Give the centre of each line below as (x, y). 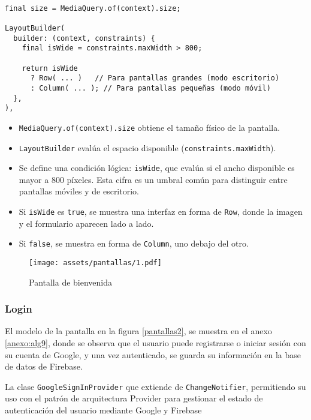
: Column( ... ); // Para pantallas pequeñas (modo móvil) (150, 88)
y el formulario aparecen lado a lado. (86, 223)
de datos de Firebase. (44, 366)
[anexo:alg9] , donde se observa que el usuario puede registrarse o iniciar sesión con (155, 343)
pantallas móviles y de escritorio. (79, 191)
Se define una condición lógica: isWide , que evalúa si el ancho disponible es (157, 168)
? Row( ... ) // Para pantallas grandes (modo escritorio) (155, 78)
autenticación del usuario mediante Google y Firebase (103, 410)
